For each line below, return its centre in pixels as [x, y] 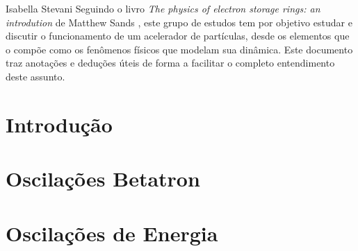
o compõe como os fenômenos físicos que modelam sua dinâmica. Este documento [179, 49]
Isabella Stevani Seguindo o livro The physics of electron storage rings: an [163, 8]
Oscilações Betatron [103, 179]
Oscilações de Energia [112, 233]
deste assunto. [35, 76]
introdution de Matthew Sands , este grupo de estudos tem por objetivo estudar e [179, 22]
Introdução [59, 124]
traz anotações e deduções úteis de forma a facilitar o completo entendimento [170, 63]
